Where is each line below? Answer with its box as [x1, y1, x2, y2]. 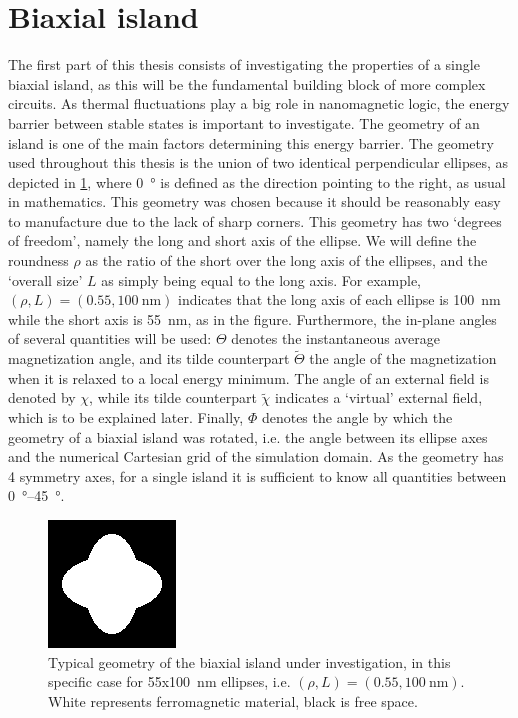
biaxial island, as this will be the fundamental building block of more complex [8, 73, 486, 94]
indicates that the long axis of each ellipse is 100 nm [177, 289, 501, 310]
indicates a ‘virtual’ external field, [274, 387, 483, 408]
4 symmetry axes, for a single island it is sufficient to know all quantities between [8, 465, 507, 486]
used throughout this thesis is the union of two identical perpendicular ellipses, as [8, 152, 509, 173]
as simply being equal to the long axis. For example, [101, 269, 422, 290]
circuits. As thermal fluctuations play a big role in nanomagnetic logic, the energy [8, 93, 510, 114]
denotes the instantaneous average [231, 328, 440, 349]
